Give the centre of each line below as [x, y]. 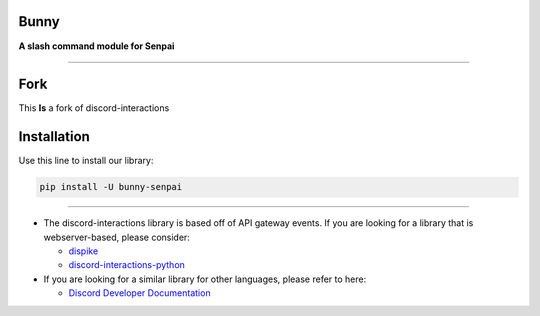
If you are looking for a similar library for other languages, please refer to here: [205, 279]
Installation [54, 136]
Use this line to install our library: [86, 161]
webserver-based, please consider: [116, 237]
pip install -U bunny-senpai [111, 187]
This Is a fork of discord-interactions [94, 108]
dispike [83, 251]
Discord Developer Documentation [139, 293]
